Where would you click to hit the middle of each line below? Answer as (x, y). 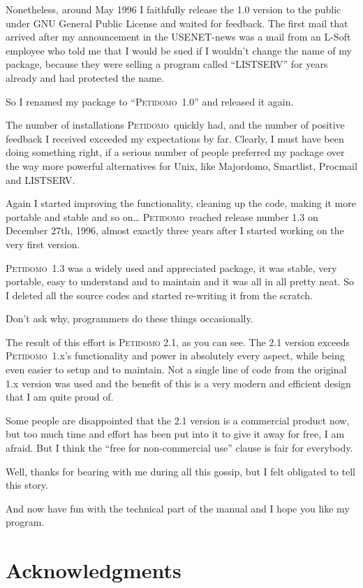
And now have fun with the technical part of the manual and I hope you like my (178, 508)
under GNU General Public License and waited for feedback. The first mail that (177, 23)
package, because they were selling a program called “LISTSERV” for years (167, 64)
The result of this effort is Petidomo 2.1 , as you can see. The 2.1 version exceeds (178, 342)
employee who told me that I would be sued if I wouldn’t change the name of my (179, 50)
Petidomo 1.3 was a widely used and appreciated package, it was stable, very (171, 267)
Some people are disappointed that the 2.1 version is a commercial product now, (178, 420)
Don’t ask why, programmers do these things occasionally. (129, 318)
